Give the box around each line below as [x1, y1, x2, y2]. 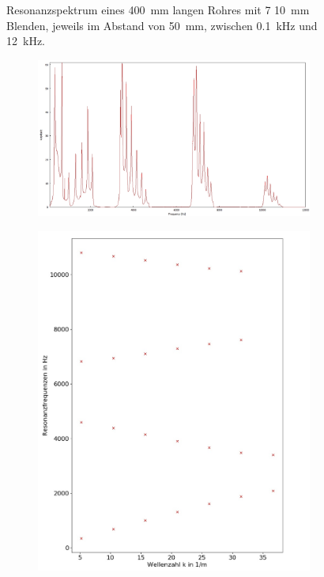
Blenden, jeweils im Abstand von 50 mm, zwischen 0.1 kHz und [6, 17, 318, 33]
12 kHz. [6, 32, 45, 49]
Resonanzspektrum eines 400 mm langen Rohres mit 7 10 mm [6, 2, 310, 17]
